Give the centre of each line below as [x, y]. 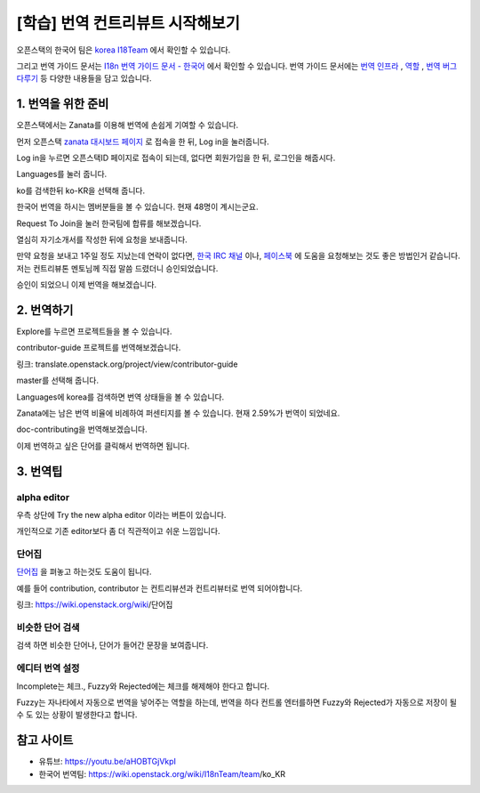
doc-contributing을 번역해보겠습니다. [82, 429]
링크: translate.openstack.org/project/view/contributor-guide [127, 364]
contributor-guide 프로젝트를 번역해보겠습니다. [99, 348]
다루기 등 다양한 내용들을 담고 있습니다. [84, 78]
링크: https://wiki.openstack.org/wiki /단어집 [95, 604]
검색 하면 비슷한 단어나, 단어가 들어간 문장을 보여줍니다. [112, 645]
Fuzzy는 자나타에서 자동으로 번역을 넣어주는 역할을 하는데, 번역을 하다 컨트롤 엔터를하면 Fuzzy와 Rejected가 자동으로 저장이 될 [237, 702]
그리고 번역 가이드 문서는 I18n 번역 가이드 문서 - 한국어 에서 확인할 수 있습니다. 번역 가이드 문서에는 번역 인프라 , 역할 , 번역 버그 [237, 66]
